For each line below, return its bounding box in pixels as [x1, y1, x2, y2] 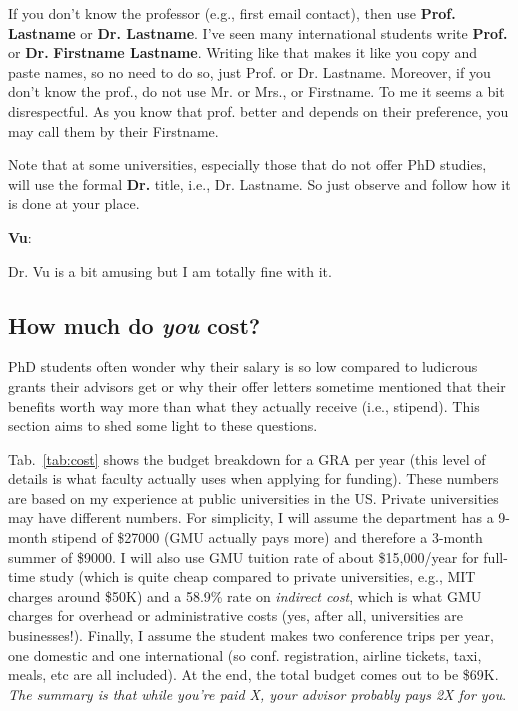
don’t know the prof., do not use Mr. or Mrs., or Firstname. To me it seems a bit [8, 81, 505, 102]
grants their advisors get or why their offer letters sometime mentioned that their [8, 375, 506, 396]
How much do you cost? [8, 309, 261, 340]
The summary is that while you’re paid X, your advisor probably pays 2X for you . [8, 683, 507, 704]
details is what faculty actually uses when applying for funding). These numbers [8, 468, 499, 489]
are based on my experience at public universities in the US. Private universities [8, 487, 499, 508]
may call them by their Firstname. [8, 120, 219, 141]
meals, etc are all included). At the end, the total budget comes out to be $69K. [8, 664, 499, 685]
